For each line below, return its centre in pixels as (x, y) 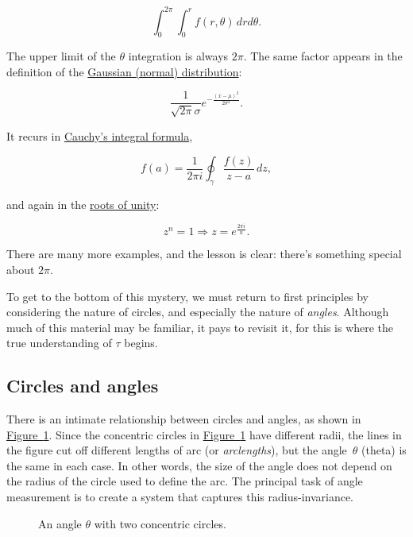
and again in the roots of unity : (83, 204)
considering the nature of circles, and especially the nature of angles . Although (198, 312)
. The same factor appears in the (323, 56)
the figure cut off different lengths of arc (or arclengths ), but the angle (177, 450)
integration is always (178, 56)
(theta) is (384, 450)
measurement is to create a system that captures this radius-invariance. (180, 497)
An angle (60, 523)
